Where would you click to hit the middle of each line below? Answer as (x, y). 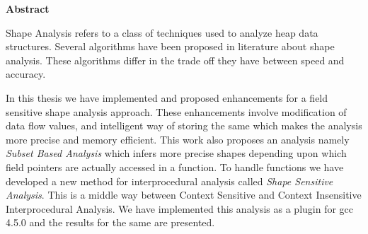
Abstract (28, 8)
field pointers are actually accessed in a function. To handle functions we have (175, 166)
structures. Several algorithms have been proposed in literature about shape (170, 46)
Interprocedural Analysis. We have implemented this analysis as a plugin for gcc (180, 208)
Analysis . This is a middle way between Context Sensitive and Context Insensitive (184, 195)
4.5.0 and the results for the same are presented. (110, 222)
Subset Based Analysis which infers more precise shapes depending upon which (176, 153)
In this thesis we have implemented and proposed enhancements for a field (167, 97)
